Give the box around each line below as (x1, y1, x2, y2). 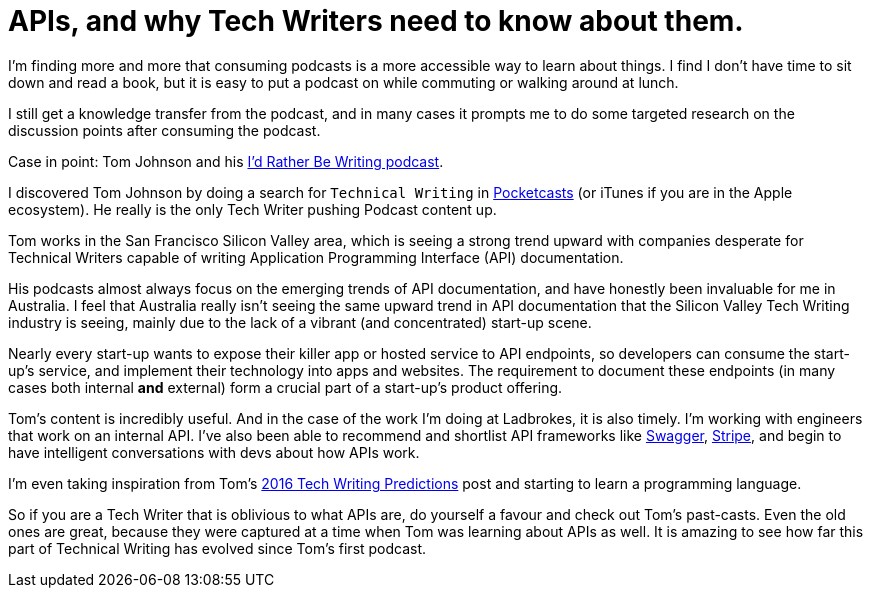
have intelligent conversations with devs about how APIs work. (8, 443, 420, 461)
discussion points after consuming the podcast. (8, 121, 321, 139)
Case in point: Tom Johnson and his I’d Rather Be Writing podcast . (8, 152, 444, 170)
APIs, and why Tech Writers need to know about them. (8, 4, 744, 38)
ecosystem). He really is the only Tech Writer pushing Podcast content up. (8, 200, 497, 218)
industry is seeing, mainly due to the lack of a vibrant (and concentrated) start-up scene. (8, 313, 592, 331)
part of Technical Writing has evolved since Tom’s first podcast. (8, 539, 427, 557)
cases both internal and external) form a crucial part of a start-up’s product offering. (8, 378, 563, 396)
